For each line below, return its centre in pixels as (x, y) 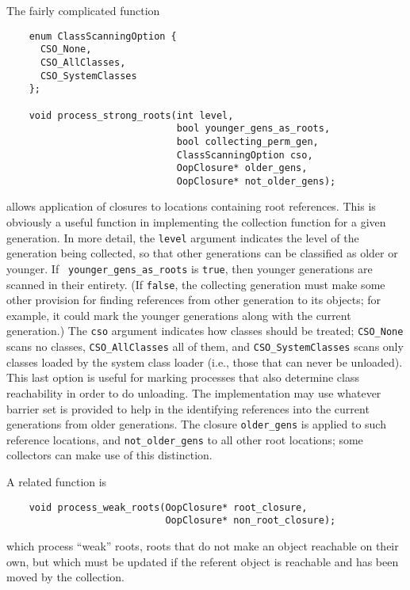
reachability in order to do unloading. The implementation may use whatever (194, 392)
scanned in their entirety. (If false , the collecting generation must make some (196, 284)
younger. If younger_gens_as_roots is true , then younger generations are (190, 268)
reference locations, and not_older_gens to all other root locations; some (185, 439)
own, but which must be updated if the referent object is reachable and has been (203, 561)
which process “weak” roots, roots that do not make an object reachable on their (203, 545)
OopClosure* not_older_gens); (256, 181)
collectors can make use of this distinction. (109, 455)
